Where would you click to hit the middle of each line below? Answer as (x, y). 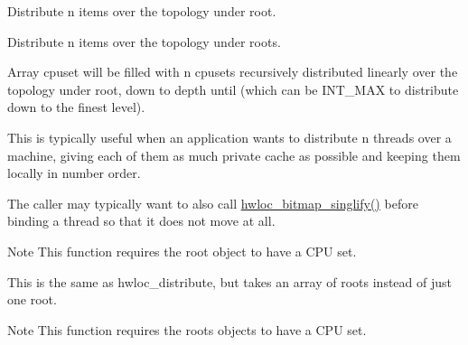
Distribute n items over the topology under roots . (144, 41)
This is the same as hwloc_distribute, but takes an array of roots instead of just (230, 281)
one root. (32, 299)
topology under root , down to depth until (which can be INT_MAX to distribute (233, 89)
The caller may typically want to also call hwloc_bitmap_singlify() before (213, 203)
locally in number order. (74, 173)
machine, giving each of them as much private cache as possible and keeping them (234, 155)
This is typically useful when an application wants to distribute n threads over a (229, 137)
